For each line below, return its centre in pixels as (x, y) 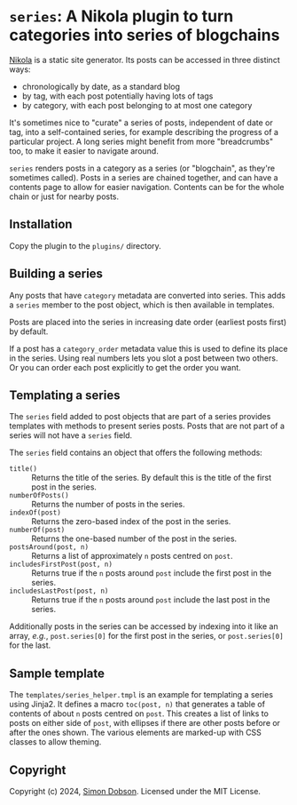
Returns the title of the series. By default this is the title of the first (152, 478)
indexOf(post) (35, 513)
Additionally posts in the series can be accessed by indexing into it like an (144, 626)
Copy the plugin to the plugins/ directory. (85, 245)
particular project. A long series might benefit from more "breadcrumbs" (141, 141)
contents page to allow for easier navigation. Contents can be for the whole (147, 187)
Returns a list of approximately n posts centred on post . (132, 556)
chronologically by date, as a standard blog (101, 86)
